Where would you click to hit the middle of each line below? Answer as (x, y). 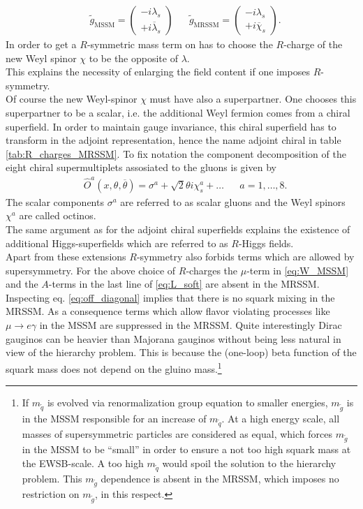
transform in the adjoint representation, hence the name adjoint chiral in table (173, 140)
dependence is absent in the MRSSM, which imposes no (220, 478)
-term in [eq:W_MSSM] (298, 270)
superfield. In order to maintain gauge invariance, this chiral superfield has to (171, 126)
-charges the (212, 270)
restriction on (51, 494)
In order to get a (41, 44)
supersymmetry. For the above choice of (91, 270)
